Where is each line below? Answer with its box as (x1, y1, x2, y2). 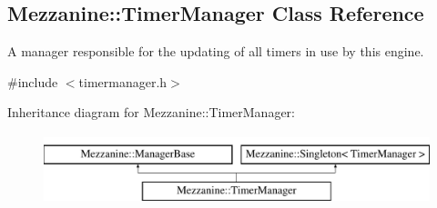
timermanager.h (78, 72, 168, 91)
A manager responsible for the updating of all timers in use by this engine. (7, 42, 424, 61)
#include (7, 72, 58, 91)
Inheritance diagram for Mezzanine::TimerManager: (7, 103, 295, 122)
